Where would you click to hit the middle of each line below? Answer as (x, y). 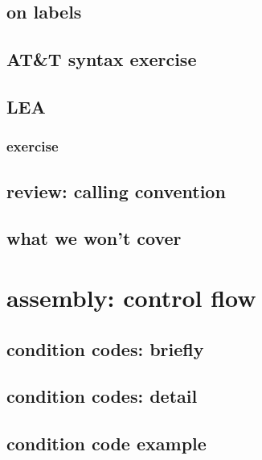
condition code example (106, 443)
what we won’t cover (94, 238)
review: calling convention (116, 191)
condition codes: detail (102, 396)
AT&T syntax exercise (102, 59)
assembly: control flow (131, 297)
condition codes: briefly (105, 348)
